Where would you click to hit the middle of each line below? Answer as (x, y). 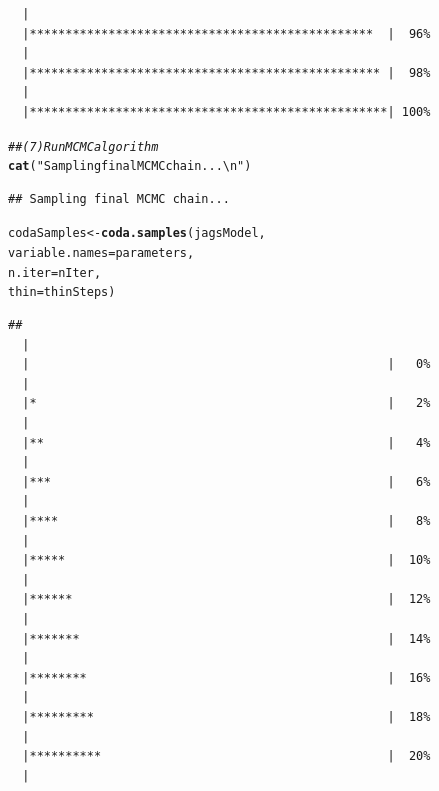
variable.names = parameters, (101, 253)
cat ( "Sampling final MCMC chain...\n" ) (130, 166)
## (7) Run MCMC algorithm (83, 146)
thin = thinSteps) (62, 292)
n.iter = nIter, (55, 272)
